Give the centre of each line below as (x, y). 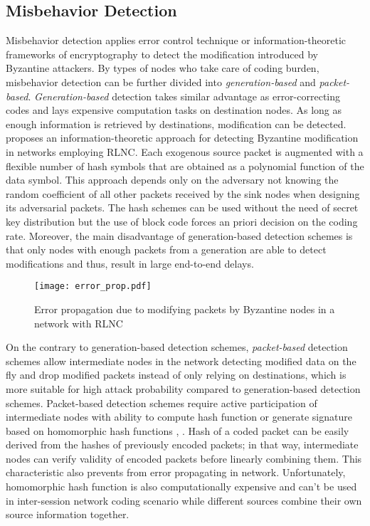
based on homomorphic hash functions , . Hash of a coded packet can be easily (178, 430)
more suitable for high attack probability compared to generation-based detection (183, 388)
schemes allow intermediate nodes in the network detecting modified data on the (181, 361)
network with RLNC (79, 323)
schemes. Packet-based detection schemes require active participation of (162, 403)
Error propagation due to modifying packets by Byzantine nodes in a (185, 309)
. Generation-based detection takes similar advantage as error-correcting (184, 96)
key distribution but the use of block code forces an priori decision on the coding (182, 221)
